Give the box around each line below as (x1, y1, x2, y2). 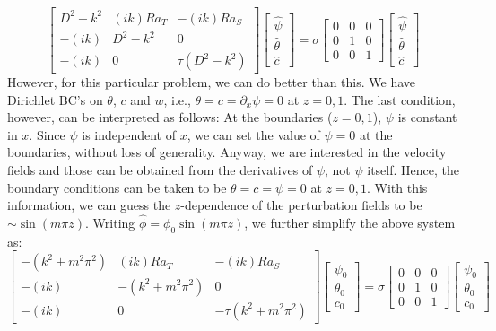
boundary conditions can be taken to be (7, 178, 227, 196)
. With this (366, 178, 428, 196)
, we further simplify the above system (244, 213, 456, 232)
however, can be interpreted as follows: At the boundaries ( (7, 108, 333, 126)
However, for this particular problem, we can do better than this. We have (7, 73, 415, 91)
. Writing (85, 213, 135, 232)
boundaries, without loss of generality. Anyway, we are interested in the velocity (7, 143, 447, 161)
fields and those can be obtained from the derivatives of (7, 161, 313, 179)
